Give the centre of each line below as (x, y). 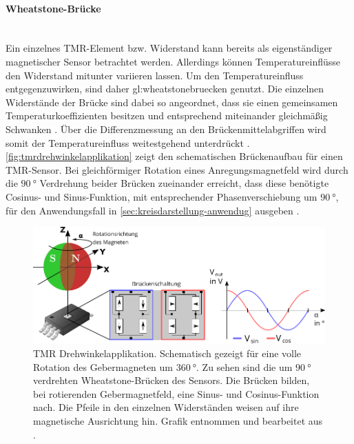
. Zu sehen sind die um (244, 366)
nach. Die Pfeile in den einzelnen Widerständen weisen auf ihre (166, 407)
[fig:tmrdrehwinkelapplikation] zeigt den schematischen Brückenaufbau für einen (174, 156)
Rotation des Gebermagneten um (103, 366)
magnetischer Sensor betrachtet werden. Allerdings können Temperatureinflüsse (173, 61)
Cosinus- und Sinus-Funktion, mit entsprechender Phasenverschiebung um (162, 196)
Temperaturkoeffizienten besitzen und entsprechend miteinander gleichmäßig (167, 115)
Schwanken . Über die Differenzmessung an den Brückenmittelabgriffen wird (166, 129)
